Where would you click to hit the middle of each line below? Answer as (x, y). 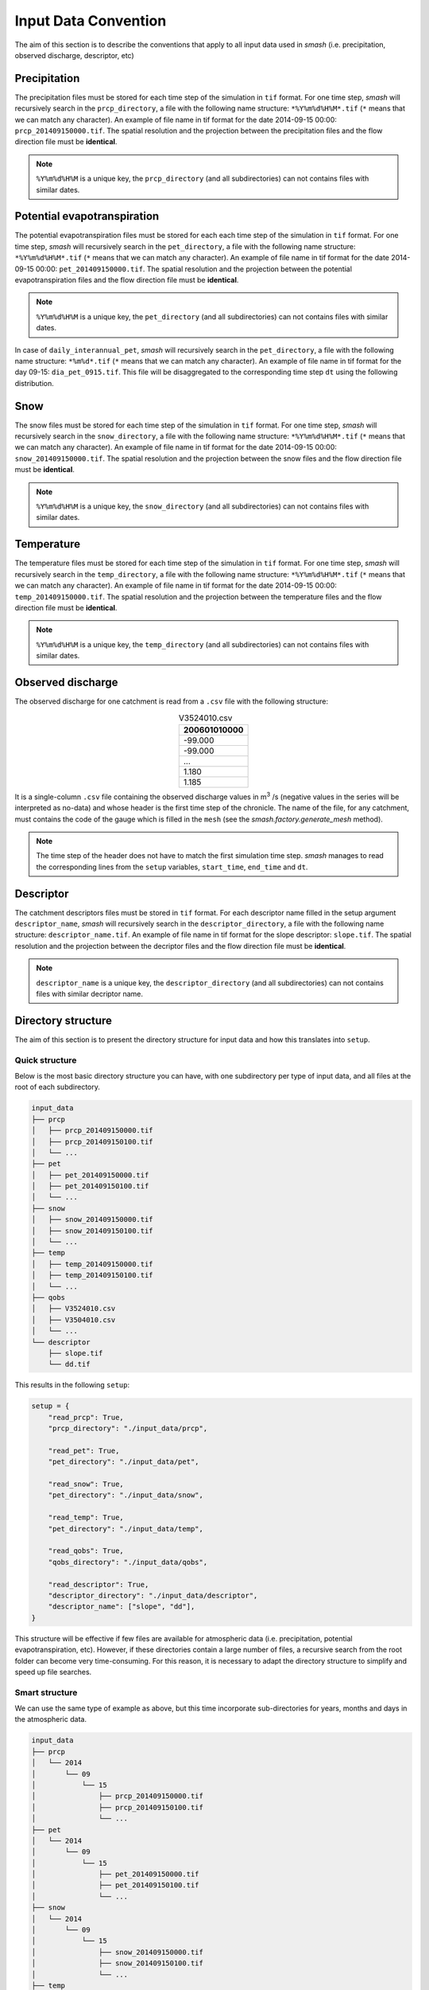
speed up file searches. (53, 1672)
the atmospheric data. (51, 1719)
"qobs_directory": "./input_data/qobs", (128, 1562)
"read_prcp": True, (86, 1417)
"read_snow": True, (86, 1484)
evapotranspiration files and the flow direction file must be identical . (127, 280)
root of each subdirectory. (58, 1087)
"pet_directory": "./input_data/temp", (126, 1529)
